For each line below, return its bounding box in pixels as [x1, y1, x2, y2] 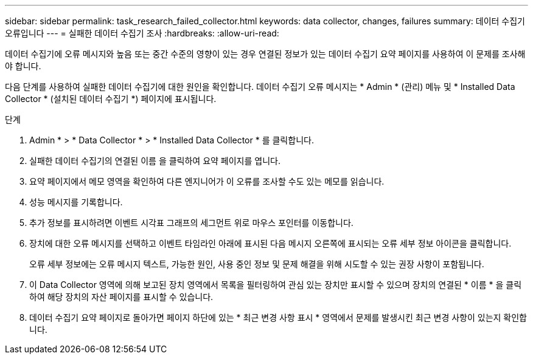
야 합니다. [5, 61, 41, 71]
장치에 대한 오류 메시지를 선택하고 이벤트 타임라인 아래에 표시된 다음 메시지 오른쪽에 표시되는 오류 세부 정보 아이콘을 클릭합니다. [29, 238, 512, 248]
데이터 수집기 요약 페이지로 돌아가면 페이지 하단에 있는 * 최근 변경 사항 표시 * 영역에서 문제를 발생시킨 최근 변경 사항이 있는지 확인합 [29, 312, 527, 323]
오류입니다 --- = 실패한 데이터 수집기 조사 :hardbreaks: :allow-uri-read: [5, 28, 279, 38]
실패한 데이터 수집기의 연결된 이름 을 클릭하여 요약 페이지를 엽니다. [29, 156, 280, 166]
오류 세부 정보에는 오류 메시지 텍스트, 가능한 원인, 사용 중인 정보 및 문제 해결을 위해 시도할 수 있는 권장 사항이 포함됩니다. [29, 259, 484, 269]
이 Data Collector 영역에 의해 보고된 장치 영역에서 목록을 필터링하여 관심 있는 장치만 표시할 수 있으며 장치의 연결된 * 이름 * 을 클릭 [29, 279, 522, 290]
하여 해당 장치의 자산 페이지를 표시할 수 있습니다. [29, 292, 214, 302]
